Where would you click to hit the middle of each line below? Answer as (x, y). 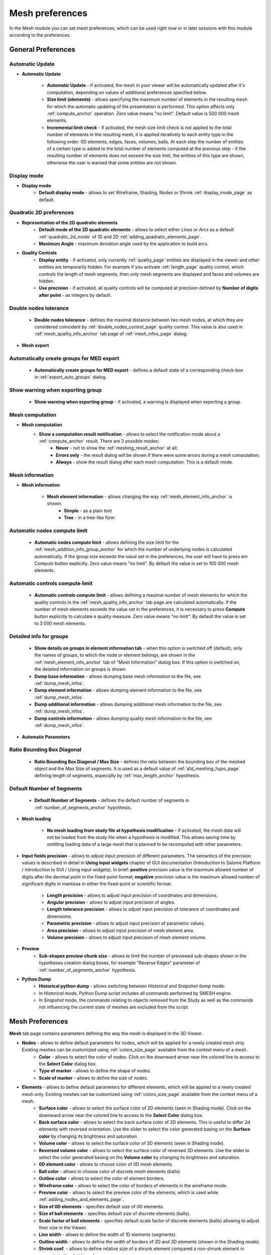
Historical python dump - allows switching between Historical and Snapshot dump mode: (132, 986)
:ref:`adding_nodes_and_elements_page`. (81, 1199)
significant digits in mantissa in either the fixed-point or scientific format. (97, 884)
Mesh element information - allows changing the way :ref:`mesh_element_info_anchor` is (140, 496)
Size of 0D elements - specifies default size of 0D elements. (101, 1206)
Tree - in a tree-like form (89, 518)
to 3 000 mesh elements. (60, 623)
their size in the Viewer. (63, 1227)
